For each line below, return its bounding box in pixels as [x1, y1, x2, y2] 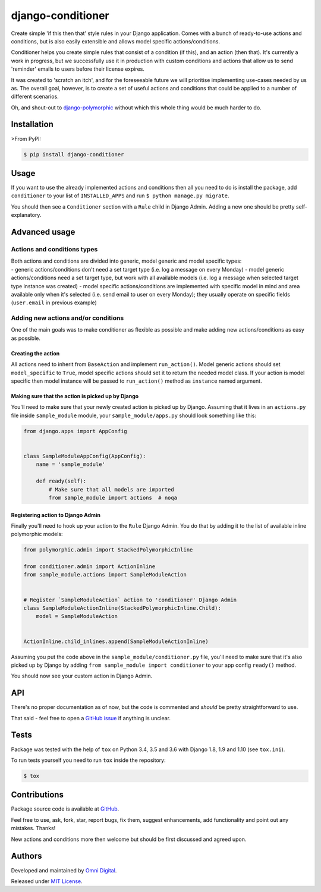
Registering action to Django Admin [11, 511, 101, 518]
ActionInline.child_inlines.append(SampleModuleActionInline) [23, 638, 209, 645]
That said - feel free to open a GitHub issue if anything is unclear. [11, 714, 171, 721]
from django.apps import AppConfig [23, 428, 127, 434]
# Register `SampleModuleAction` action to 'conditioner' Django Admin [23, 596, 237, 603]
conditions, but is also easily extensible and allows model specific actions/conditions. [11, 37, 220, 45]
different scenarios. [11, 93, 59, 100]
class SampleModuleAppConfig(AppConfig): [23, 452, 146, 459]
